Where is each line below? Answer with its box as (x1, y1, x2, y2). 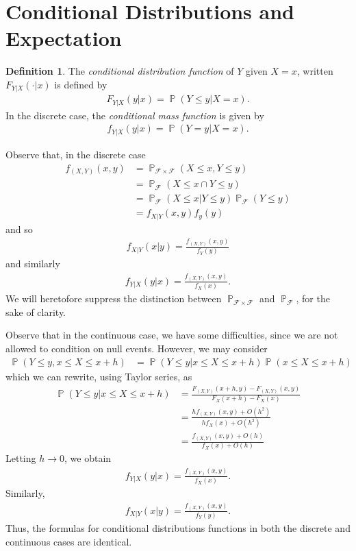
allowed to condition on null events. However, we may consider (5, 341, 268, 356)
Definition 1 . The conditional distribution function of (5, 64, 234, 78)
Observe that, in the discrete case (5, 147, 146, 161)
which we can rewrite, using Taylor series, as (5, 369, 192, 383)
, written (296, 64, 333, 78)
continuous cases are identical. (5, 534, 132, 548)
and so (5, 221, 33, 236)
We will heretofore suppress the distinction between (5, 291, 222, 306)
